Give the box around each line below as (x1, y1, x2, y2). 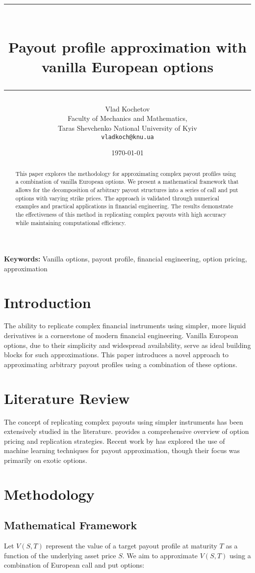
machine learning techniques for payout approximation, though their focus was (4, 445, 240, 456)
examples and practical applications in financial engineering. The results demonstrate (15, 202, 233, 210)
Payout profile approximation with (8, 37, 247, 57)
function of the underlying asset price (4, 550, 116, 560)
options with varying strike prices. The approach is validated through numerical (15, 194, 219, 202)
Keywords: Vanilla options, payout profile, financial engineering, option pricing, (4, 254, 247, 264)
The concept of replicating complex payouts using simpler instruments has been (4, 416, 243, 427)
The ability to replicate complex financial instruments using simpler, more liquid (4, 320, 246, 331)
